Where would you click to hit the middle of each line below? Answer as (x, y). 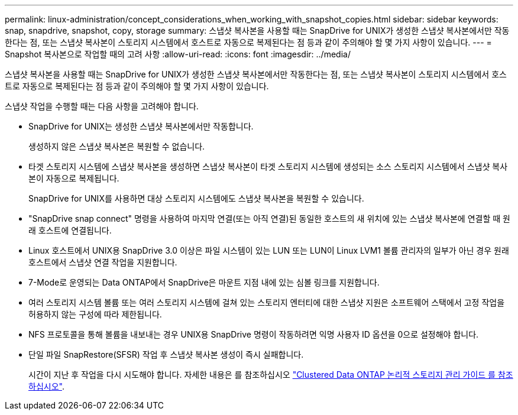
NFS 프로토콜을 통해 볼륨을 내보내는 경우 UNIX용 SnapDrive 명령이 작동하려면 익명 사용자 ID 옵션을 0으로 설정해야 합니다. (254, 334)
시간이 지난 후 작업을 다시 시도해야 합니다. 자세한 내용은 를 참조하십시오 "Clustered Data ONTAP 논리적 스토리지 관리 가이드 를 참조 (271, 375)
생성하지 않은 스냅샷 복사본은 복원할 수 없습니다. (117, 146)
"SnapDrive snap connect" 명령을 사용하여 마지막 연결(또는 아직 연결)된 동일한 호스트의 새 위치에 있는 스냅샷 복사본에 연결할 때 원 (269, 218)
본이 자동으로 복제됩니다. (74, 178)
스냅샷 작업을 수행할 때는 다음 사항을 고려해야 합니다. (102, 106)
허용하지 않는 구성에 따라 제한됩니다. (95, 314)
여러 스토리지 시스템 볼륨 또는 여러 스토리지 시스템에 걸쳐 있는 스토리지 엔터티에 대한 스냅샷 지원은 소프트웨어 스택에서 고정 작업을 (267, 302)
